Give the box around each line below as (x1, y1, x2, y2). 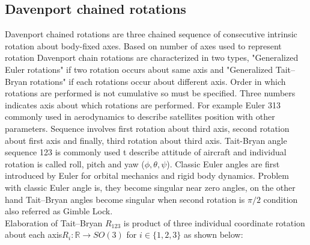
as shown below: (184, 228, 243, 241)
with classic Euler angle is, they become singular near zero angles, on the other (5, 181, 296, 193)
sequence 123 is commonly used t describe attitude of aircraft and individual (5, 146, 287, 158)
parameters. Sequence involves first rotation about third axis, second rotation (5, 122, 290, 134)
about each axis (5, 228, 62, 241)
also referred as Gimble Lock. (5, 205, 113, 217)
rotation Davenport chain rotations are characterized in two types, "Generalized (5, 51, 299, 64)
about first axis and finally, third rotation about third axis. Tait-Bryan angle (5, 134, 287, 146)
